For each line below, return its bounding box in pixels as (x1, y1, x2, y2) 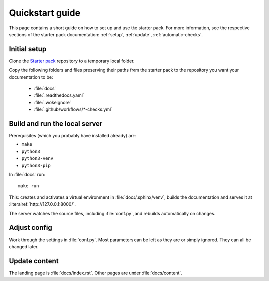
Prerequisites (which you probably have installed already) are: (9, 133, 136, 139)
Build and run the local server (9, 120, 103, 128)
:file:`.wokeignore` (34, 99, 72, 105)
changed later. (9, 243, 39, 249)
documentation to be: (9, 74, 53, 80)
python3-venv (21, 156, 54, 161)
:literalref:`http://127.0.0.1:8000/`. (9, 201, 76, 207)
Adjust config (9, 223, 52, 232)
